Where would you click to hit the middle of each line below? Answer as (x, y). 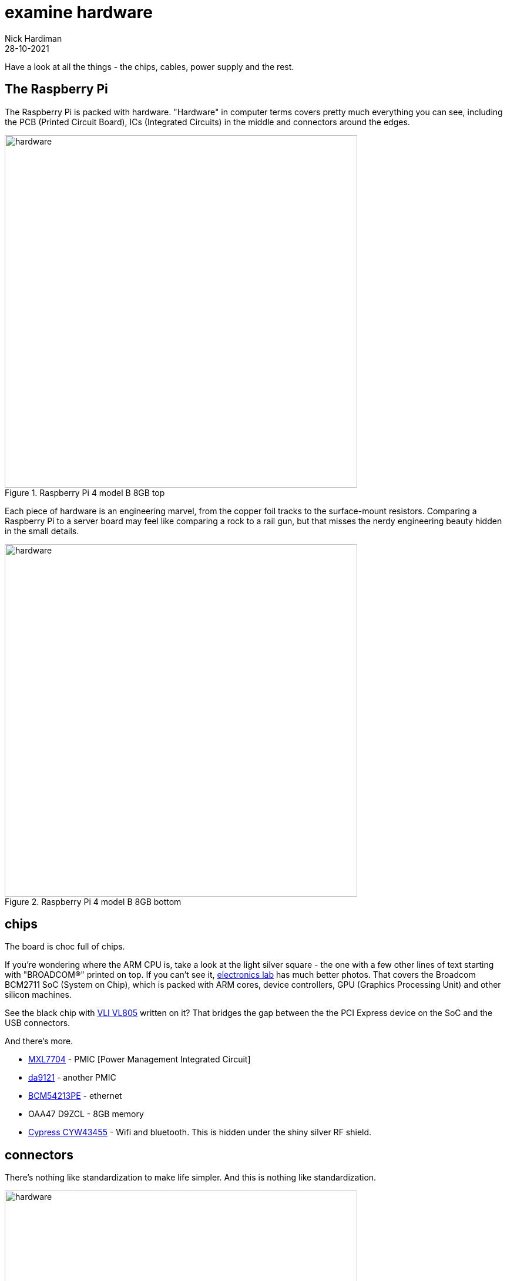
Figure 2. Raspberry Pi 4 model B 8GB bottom (93, 901)
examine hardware (79, 12)
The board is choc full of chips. (65, 947)
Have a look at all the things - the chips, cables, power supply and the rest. (150, 66)
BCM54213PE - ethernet (75, 1096)
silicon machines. (38, 995)
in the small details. (42, 531)
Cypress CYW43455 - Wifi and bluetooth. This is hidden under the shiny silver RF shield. (200, 1132)
